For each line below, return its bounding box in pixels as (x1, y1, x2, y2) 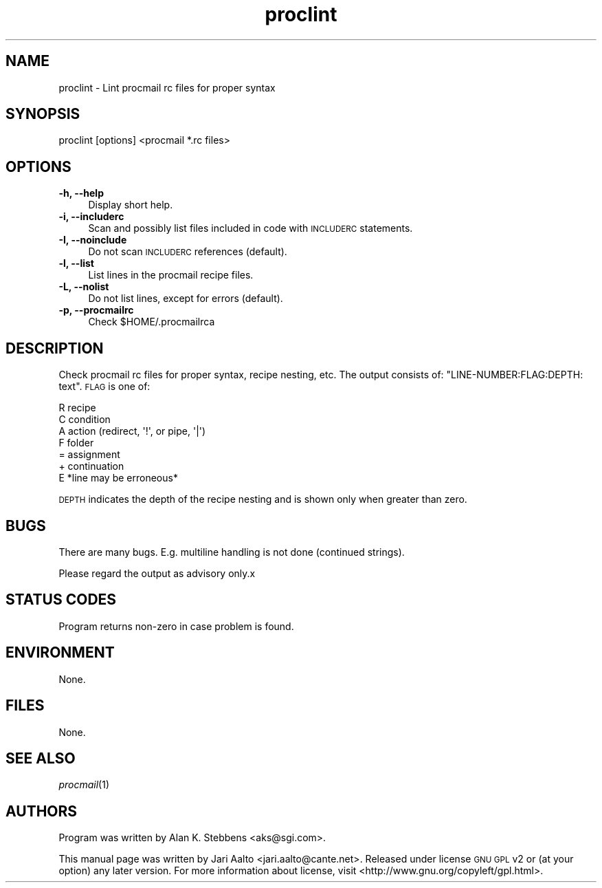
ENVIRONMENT (5, 644, 115, 662)
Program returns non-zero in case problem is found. (58, 620, 294, 632)
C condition (58, 413, 111, 426)
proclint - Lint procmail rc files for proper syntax (58, 81, 276, 94)
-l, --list (58, 257, 94, 270)
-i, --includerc (58, 210, 124, 223)
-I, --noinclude (58, 234, 127, 246)
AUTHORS (5, 802, 78, 820)
